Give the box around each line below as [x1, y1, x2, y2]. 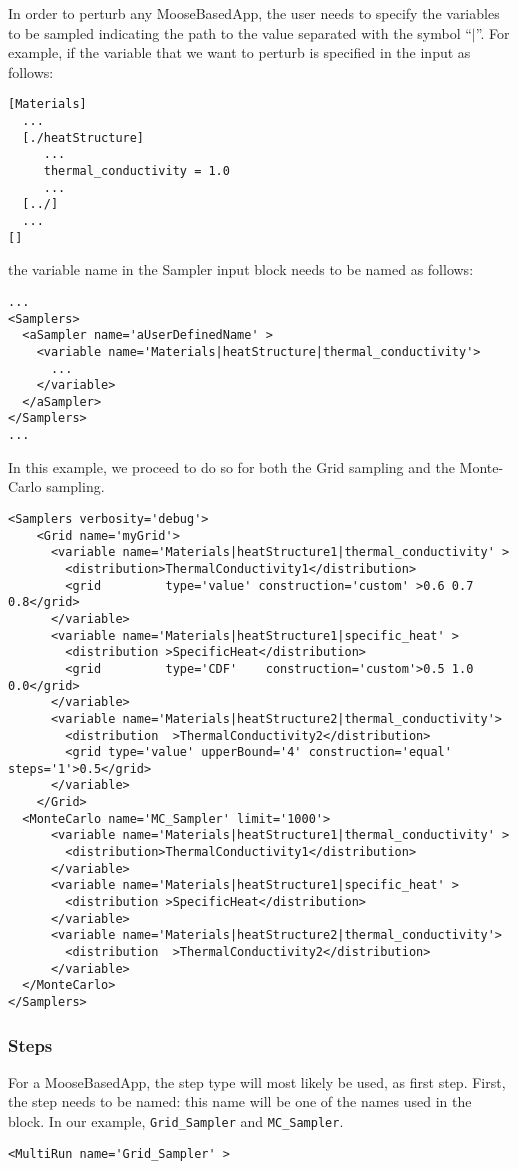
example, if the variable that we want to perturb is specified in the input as [8, 42, 471, 63]
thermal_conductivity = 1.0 [43, 164, 230, 178]
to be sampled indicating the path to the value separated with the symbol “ [8, 22, 472, 43]
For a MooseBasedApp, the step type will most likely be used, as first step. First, [8, 1071, 506, 1092]
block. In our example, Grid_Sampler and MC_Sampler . [8, 1111, 344, 1132]
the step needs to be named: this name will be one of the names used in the [8, 1091, 472, 1112]
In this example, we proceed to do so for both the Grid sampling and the [8, 456, 455, 477]
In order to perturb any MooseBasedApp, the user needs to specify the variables [8, 3, 500, 23]
